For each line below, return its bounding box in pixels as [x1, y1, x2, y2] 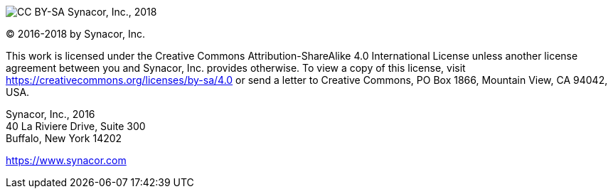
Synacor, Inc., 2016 [6, 108, 95, 120]
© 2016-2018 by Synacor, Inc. [6, 28, 146, 40]
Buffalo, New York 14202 [6, 132, 122, 144]
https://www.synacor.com [6, 154, 127, 166]
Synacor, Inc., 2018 [67, 6, 157, 18]
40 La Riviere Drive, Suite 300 [6, 120, 146, 132]
